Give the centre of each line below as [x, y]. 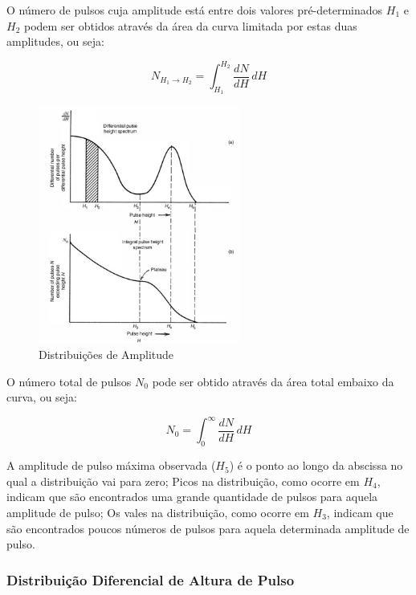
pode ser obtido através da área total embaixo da [273, 381]
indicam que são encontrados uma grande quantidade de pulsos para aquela [192, 497]
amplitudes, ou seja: [55, 41]
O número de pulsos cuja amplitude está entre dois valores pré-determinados [195, 10]
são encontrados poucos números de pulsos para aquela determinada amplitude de [208, 528]
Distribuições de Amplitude [106, 355]
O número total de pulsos [69, 381]
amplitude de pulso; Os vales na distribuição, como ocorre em [158, 512]
